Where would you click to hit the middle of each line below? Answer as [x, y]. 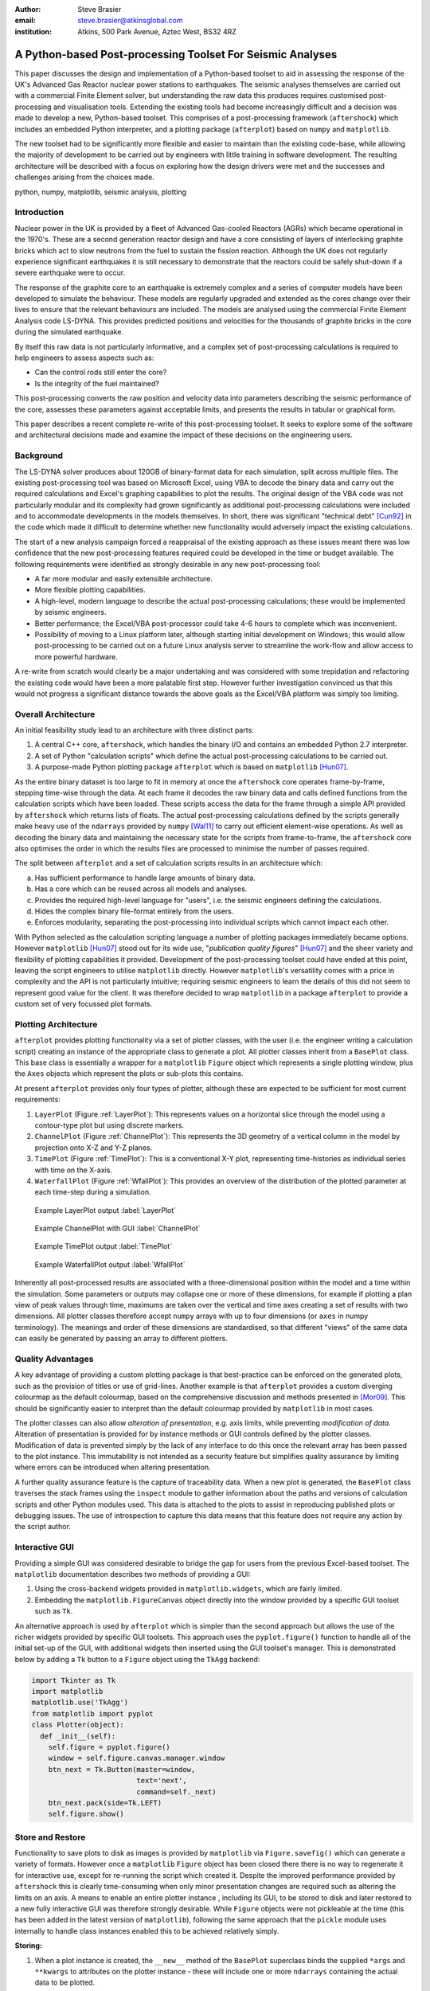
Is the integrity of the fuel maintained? [97, 383]
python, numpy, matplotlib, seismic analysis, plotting [101, 192]
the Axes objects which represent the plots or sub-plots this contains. [129, 1074]
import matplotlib [67, 1692]
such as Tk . [54, 1611]
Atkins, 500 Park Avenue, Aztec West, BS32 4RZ [157, 31]
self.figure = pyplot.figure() [109, 1747]
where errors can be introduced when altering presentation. [113, 1467]
